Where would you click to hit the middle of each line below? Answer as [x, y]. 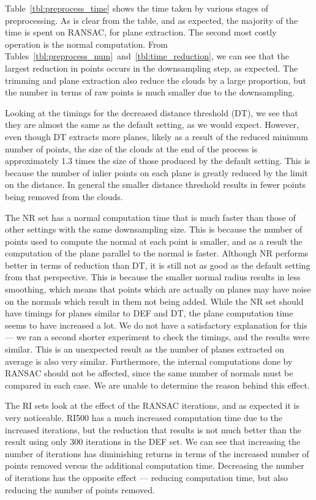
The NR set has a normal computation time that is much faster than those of [150, 217]
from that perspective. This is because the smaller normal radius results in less [153, 277]
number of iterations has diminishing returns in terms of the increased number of [157, 453]
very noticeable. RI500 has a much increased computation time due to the [144, 417]
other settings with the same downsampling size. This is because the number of [154, 229]
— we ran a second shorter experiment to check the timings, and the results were [157, 337]
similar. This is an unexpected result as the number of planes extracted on [145, 349]
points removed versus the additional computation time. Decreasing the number [155, 465]
